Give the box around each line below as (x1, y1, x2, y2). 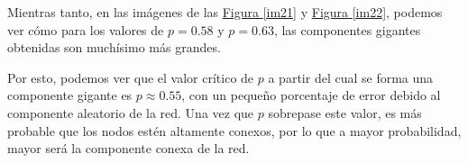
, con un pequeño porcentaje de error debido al (181, 86, 441, 104)
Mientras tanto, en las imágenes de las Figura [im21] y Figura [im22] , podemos (7, 3, 443, 21)
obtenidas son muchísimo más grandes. (7, 38, 221, 57)
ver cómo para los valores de (7, 20, 164, 39)
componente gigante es (7, 86, 133, 104)
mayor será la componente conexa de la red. (7, 139, 250, 158)
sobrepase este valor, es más (268, 103, 422, 122)
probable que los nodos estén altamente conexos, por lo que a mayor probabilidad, (7, 121, 462, 140)
